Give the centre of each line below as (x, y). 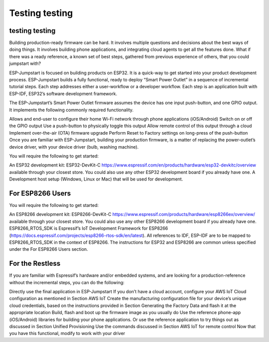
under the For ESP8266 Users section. (49, 249)
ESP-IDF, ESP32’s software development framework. (63, 93)
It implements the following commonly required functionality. (71, 110)
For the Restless (35, 263)
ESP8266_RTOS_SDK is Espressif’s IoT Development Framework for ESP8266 (89, 228)
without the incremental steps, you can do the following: (67, 282)
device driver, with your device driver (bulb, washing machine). (74, 147)
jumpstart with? (25, 64)
